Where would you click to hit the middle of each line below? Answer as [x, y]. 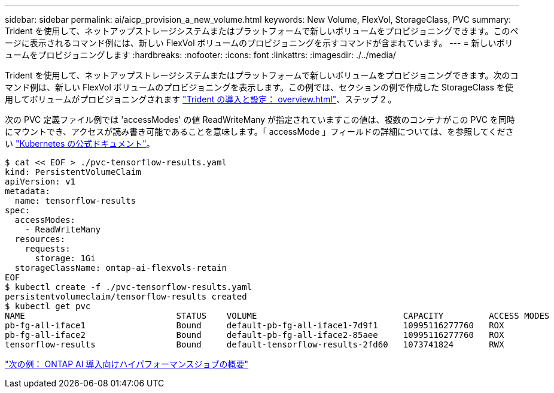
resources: [40, 239]
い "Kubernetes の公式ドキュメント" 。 [80, 143]
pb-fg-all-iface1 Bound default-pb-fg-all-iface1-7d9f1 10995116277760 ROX [255, 325]
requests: [48, 249]
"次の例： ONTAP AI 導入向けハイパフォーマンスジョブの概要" [127, 364]
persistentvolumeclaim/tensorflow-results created [126, 297]
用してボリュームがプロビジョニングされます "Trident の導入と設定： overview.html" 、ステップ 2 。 [201, 99]
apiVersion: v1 [40, 182]
